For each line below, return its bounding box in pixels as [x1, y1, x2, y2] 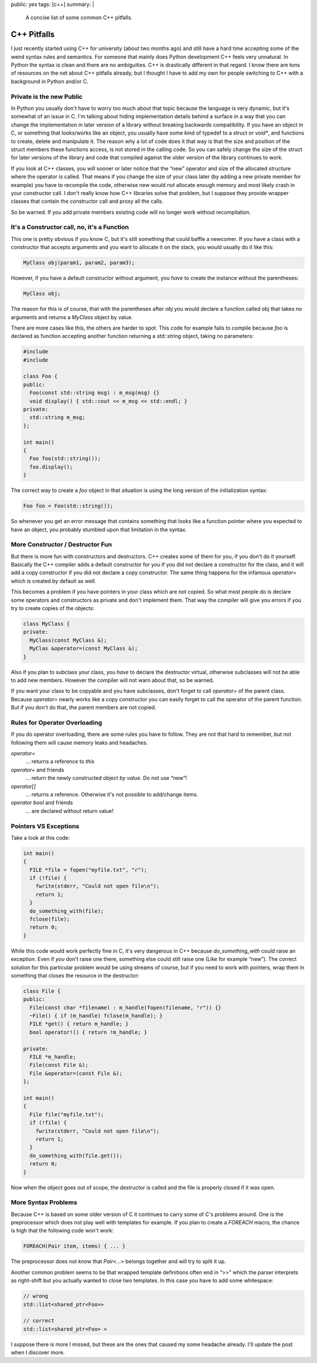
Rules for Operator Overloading [11, 718, 103, 726]
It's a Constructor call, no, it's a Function [11, 223, 129, 232]
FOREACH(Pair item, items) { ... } [23, 1243, 126, 1250]
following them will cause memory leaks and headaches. [11, 739, 148, 746]
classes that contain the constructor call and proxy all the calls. [11, 197, 164, 205]
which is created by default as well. [11, 577, 96, 584]
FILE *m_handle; [29, 1054, 76, 1060]
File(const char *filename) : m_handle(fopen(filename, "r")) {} [29, 1004, 222, 1011]
